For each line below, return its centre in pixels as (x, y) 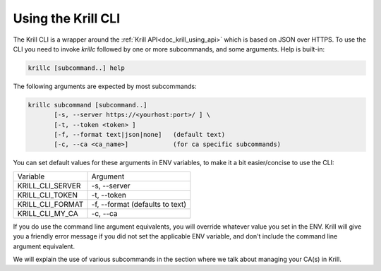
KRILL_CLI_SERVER (49, 186)
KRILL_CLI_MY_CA (48, 213)
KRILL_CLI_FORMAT (50, 204)
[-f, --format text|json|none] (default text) (140, 135)
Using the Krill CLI (67, 18)
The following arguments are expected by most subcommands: (105, 86)
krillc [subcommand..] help (76, 68)
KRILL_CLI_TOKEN (47, 195)
